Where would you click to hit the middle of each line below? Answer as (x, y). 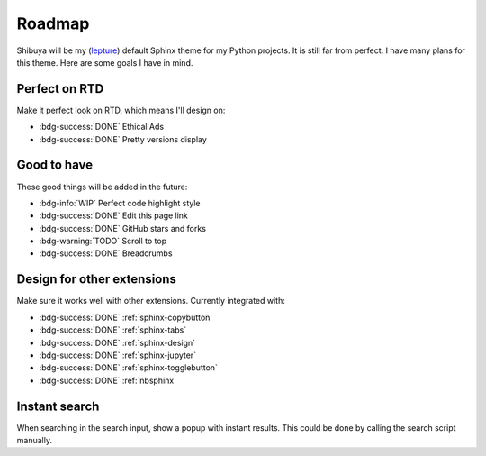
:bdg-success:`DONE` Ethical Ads (102, 127)
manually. (35, 441)
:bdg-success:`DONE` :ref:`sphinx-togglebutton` (128, 368)
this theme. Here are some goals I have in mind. (105, 62)
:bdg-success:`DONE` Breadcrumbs (106, 253)
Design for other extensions (97, 279)
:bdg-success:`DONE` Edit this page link (114, 215)
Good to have (55, 165)
